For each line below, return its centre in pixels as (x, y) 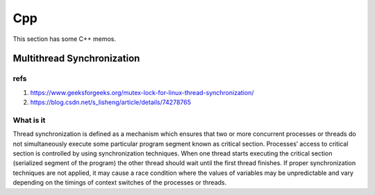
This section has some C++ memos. (64, 39)
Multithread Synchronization (76, 59)
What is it (29, 120)
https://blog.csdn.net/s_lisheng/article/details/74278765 (110, 102)
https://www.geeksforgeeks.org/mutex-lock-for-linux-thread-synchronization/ (142, 92)
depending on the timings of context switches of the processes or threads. (120, 183)
